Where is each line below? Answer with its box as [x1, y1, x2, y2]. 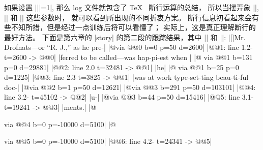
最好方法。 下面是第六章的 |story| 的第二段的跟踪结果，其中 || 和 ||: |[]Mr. [4, 32, 246, 42]
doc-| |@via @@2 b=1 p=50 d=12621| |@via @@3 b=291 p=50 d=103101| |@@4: [4, 81, 256, 92]
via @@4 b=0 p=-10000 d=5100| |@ [4, 118, 116, 129]
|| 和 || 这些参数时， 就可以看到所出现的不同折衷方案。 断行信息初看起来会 [4, 12, 252, 22]
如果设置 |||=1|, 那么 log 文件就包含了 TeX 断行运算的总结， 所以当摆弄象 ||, [4, 2, 259, 12]
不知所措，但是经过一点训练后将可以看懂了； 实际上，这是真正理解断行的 [11, 22, 256, 33]
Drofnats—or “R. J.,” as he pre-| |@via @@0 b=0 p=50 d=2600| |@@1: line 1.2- [4, 42, 253, 52]
